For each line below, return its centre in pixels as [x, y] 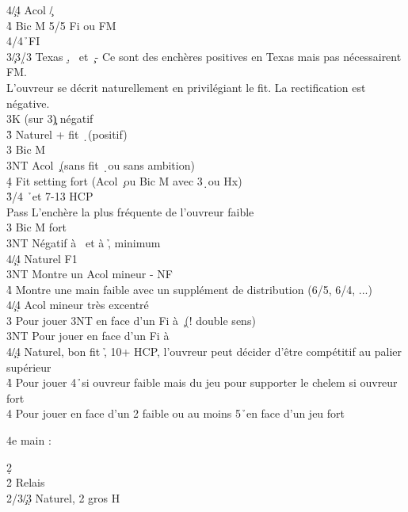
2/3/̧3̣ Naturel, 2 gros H [63, 497]
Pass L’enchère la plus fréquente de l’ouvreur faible [130, 211]
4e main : [29, 440]
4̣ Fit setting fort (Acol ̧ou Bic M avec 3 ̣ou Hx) [124, 180]
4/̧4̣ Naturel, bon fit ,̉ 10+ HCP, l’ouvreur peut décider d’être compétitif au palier [204, 352]
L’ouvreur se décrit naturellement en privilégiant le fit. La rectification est [186, 87]
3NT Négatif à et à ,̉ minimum [84, 242]
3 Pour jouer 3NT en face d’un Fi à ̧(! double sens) [131, 320]
